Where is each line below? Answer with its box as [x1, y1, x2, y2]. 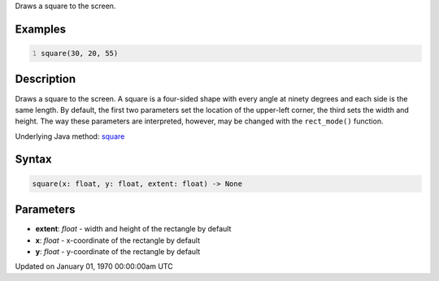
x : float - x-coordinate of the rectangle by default [35, 236, 201, 245]
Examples [15, 22, 67, 36]
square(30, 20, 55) [41, 49, 119, 58]
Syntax [15, 153, 52, 166]
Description [15, 72, 76, 86]
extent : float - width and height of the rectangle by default [35, 224, 232, 234]
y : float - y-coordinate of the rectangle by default [35, 246, 201, 256]
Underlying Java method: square [15, 131, 125, 141]
